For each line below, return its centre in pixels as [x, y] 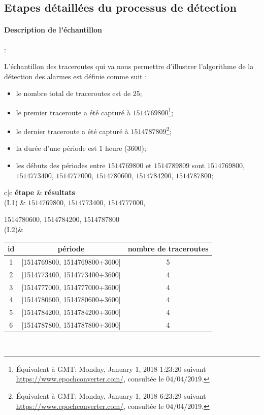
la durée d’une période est [56, 148]
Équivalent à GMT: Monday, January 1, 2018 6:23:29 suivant [111, 396]
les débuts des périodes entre [61, 165]
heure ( [116, 148]
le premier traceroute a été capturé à [73, 112]
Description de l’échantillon [53, 30]
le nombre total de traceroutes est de [73, 93]
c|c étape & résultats [40, 192]
